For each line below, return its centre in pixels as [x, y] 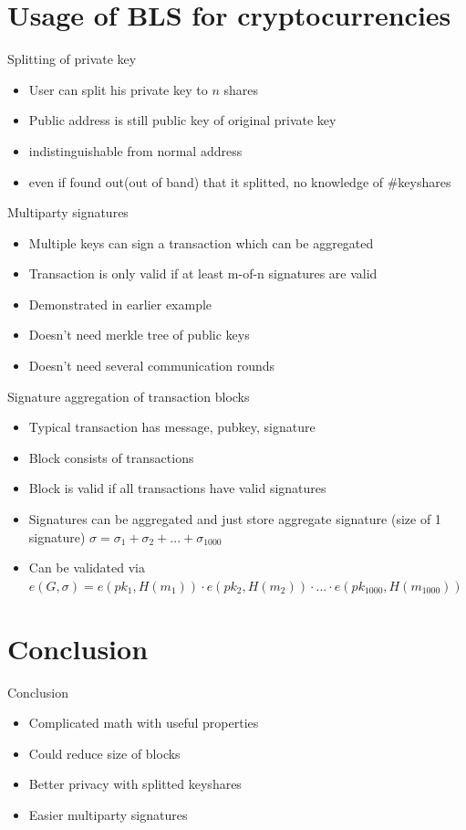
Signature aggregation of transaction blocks [129, 396]
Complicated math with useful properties [144, 723]
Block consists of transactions [111, 457]
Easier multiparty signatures [108, 814]
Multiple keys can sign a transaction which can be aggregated [201, 242]
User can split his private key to [118, 89]
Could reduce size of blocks [104, 753]
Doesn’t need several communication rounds [152, 366]
